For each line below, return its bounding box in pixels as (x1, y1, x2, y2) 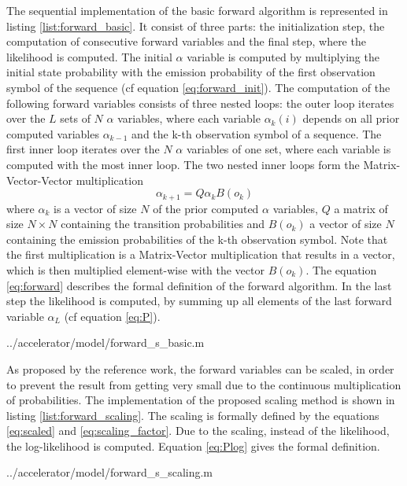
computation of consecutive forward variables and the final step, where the (6, 33, 366, 50)
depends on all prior (302, 110, 400, 127)
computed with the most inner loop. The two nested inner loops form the (6, 156, 360, 172)
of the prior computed (153, 200, 259, 216)
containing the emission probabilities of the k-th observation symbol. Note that (6, 230, 388, 247)
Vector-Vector (6, 171, 73, 188)
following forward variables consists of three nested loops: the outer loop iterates (6, 94, 394, 111)
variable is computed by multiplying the (187, 48, 379, 64)
